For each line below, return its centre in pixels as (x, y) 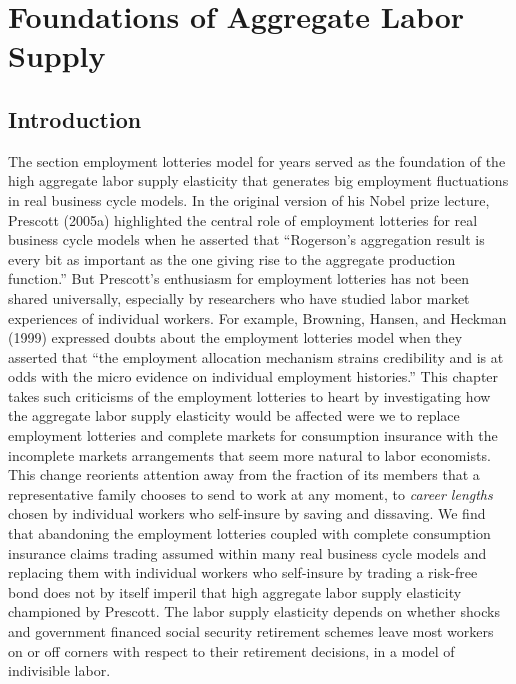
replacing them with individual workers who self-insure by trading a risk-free (243, 572)
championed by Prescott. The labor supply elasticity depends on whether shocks (254, 611)
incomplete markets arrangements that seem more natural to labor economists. (249, 454)
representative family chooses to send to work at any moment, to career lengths (250, 493)
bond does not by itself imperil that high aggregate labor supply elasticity (235, 591)
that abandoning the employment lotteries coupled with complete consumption (249, 533)
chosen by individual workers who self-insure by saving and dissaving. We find (247, 513)
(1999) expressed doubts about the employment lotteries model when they (235, 337)
